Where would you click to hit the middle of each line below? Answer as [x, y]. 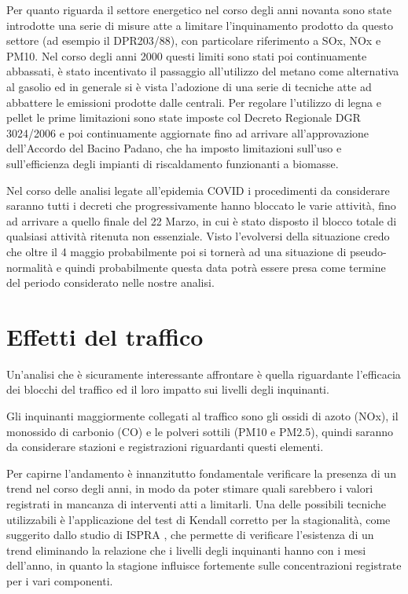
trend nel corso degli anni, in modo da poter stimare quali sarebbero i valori [190, 488]
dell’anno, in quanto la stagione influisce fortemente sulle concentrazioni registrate [204, 565]
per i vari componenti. [60, 580]
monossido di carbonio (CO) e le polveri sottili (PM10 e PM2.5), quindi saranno [200, 431]
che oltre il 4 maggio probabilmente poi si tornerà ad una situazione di [176, 251]
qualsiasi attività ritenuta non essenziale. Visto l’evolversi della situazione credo [198, 236]
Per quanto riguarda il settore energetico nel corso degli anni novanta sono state [199, 9]
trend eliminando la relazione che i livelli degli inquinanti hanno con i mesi [186, 550]
